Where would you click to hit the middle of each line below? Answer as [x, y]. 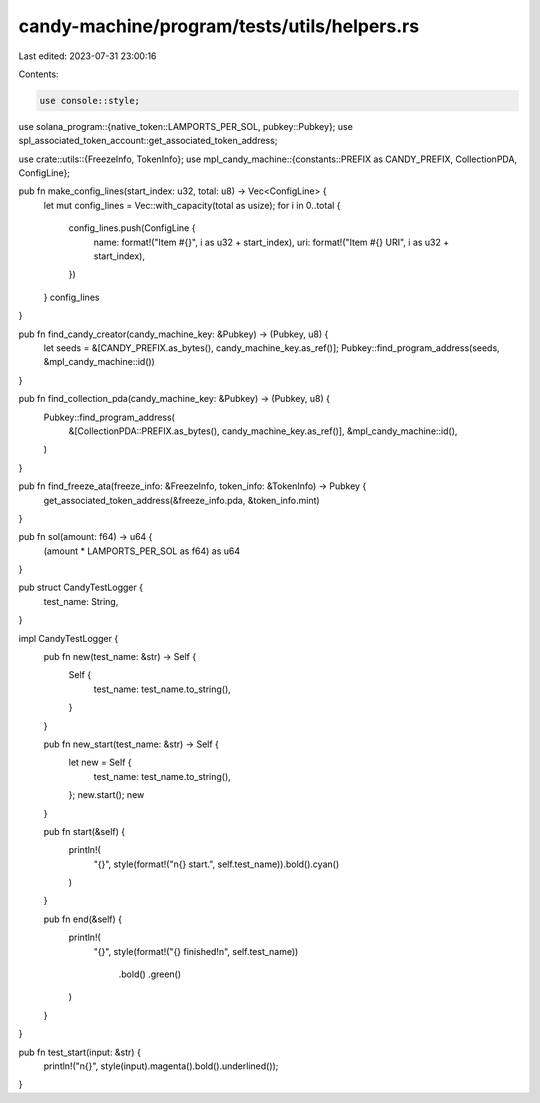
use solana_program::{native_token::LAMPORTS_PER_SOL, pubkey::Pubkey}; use [186, 126]
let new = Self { [100, 762]
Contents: [38, 74]
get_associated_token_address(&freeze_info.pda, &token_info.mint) [181, 500]
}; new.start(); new [106, 795]
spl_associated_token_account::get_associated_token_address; [148, 141]
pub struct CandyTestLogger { [81, 587]
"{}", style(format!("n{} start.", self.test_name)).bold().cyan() [216, 864]
